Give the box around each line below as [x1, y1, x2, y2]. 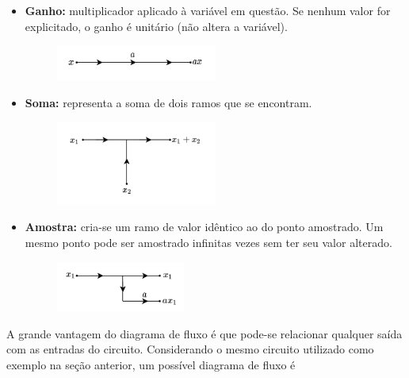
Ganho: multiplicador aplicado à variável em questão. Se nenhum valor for [25, 2, 391, 18]
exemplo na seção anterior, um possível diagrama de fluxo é [6, 357, 296, 373]
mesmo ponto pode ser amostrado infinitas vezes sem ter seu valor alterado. [25, 233, 392, 250]
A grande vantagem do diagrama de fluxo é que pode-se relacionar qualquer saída [6, 325, 403, 341]
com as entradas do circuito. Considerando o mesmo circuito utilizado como [6, 341, 374, 357]
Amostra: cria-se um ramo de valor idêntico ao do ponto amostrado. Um [25, 218, 384, 235]
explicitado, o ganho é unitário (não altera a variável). [25, 17, 288, 34]
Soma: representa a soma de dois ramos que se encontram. [25, 94, 312, 110]
